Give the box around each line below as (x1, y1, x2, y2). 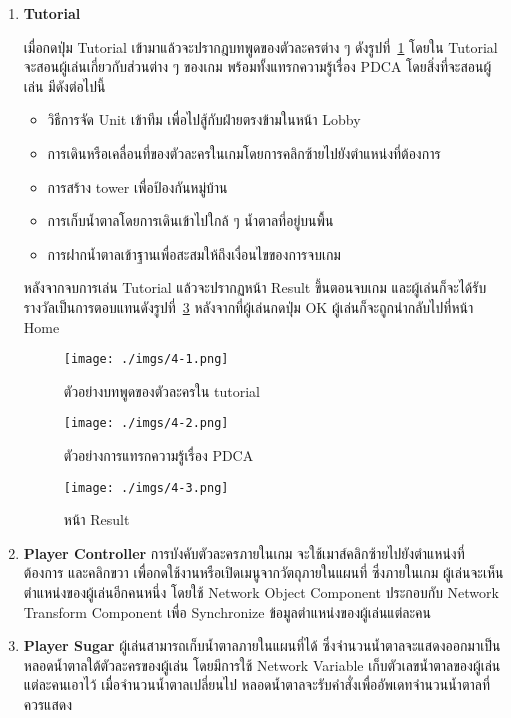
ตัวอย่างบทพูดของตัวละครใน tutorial (63, 380, 260, 401)
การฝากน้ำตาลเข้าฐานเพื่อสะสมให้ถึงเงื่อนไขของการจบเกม (47, 243, 341, 264)
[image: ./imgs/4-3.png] (63, 480, 229, 495)
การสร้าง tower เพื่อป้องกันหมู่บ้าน (47, 176, 228, 197)
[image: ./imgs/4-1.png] (63, 352, 229, 367)
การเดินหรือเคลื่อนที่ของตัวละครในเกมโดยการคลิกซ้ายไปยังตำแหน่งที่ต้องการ (47, 142, 441, 163)
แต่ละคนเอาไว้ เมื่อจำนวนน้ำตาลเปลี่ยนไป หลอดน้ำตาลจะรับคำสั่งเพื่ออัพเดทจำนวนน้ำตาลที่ (23, 674, 491, 695)
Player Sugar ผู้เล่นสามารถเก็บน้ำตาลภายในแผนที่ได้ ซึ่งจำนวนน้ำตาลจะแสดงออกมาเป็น (23, 635, 501, 656)
